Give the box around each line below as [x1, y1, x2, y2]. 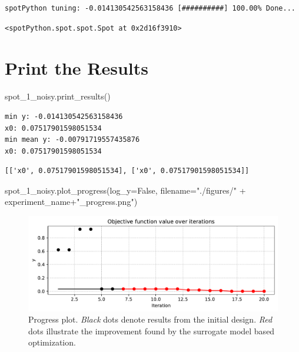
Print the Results [5, 56, 149, 80]
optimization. [28, 336, 76, 348]
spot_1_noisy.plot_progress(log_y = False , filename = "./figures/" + [5, 184, 246, 196]
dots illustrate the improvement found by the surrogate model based [28, 324, 275, 337]
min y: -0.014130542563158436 [5, 112, 123, 121]
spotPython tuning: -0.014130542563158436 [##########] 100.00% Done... [5, 4, 295, 12]
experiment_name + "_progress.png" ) [5, 195, 138, 208]
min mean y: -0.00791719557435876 [5, 135, 140, 144]
